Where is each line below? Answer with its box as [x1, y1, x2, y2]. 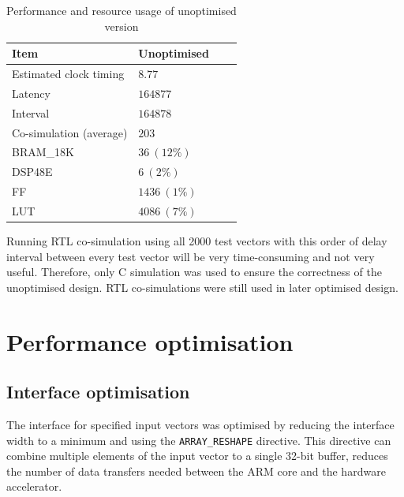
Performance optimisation [6, 325, 294, 357]
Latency [12, 84, 50, 101]
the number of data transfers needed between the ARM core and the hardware [6, 462, 386, 479]
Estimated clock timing [12, 65, 125, 82]
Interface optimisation [6, 379, 190, 404]
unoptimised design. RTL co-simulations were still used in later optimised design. [6, 278, 398, 295]
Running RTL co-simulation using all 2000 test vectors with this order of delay [6, 233, 387, 249]
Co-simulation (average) [12, 124, 128, 140]
